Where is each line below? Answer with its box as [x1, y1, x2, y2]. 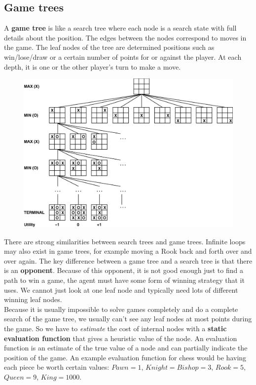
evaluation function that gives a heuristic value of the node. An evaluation [4, 333, 237, 343]
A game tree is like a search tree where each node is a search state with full [4, 23, 237, 33]
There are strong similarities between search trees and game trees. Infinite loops [4, 236, 246, 246]
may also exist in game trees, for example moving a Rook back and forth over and [4, 246, 252, 256]
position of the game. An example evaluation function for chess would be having [4, 352, 247, 362]
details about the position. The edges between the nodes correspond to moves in [4, 32, 247, 42]
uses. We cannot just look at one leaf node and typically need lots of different [4, 284, 238, 295]
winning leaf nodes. [4, 294, 62, 305]
